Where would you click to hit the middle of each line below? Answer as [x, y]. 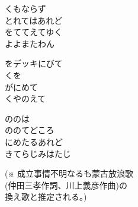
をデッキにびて [34, 63]
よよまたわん [30, 43]
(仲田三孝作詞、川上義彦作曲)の [66, 185]
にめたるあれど [34, 141]
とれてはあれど [34, 20]
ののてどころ [30, 130]
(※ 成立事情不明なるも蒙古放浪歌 [69, 173]
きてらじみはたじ [38, 153]
